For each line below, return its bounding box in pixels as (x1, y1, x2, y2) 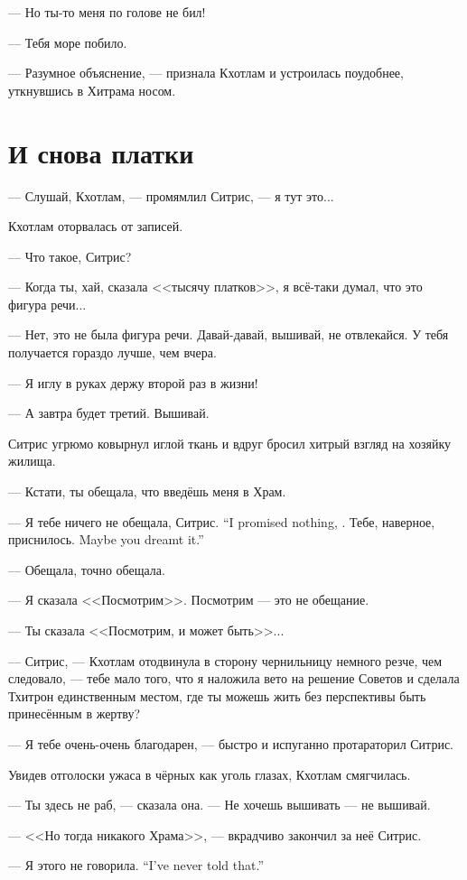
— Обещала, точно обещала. (8, 560, 165, 579)
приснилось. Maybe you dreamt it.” (8, 530, 204, 549)
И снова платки (8, 134, 194, 171)
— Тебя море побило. (8, 32, 127, 51)
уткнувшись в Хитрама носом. (8, 80, 176, 99)
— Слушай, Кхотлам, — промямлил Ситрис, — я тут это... (8, 186, 334, 205)
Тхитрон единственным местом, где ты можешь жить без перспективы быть (8, 686, 426, 705)
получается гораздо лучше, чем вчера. (8, 343, 217, 362)
